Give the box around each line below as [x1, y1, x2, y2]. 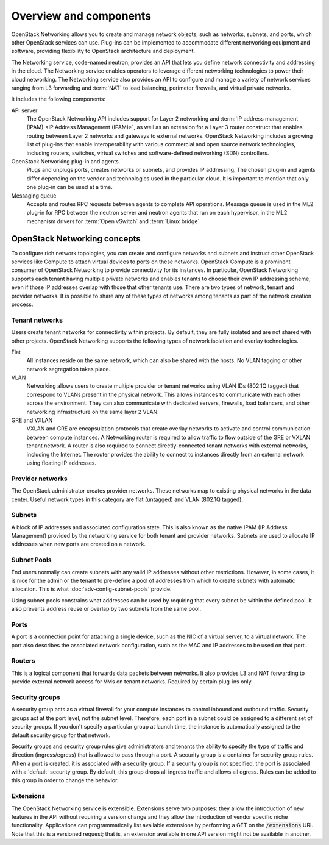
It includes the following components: [11, 95, 106, 103]
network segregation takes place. [26, 365, 111, 373]
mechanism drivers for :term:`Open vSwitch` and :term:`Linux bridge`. [26, 217, 201, 225]
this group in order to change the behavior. [11, 777, 119, 784]
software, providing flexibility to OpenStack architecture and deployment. [11, 48, 195, 55]
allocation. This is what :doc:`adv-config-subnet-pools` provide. [11, 585, 172, 593]
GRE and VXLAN [11, 416, 53, 424]
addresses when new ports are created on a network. [11, 540, 146, 548]
